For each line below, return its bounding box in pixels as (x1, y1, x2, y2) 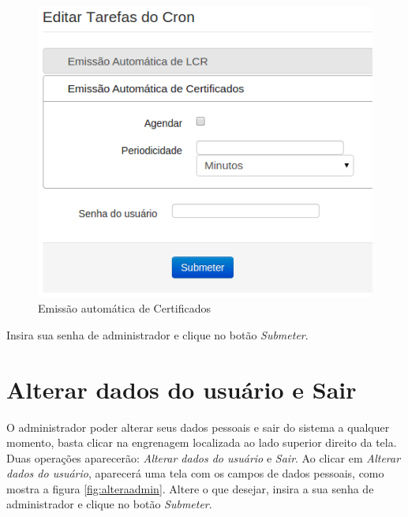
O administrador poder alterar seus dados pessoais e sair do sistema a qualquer (6, 418, 390, 435)
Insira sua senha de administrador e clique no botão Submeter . (6, 326, 309, 343)
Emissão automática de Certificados (38, 300, 211, 317)
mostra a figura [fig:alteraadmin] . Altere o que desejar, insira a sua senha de (6, 480, 374, 496)
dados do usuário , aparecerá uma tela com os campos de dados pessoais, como (6, 465, 384, 481)
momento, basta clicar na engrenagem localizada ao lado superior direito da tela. (6, 434, 397, 451)
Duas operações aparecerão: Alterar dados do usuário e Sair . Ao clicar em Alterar (6, 449, 401, 466)
